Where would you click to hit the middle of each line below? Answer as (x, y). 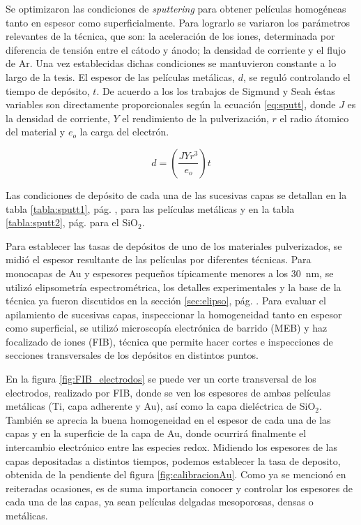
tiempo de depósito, (48, 90)
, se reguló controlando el (297, 76)
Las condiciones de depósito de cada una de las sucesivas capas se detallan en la (176, 194)
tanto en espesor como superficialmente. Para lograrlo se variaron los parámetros (178, 22)
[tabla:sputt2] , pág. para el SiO (72, 222)
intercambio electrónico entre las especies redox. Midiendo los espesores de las (171, 447)
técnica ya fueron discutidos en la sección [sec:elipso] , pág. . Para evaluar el (166, 301)
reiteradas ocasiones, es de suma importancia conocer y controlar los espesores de (179, 488)
